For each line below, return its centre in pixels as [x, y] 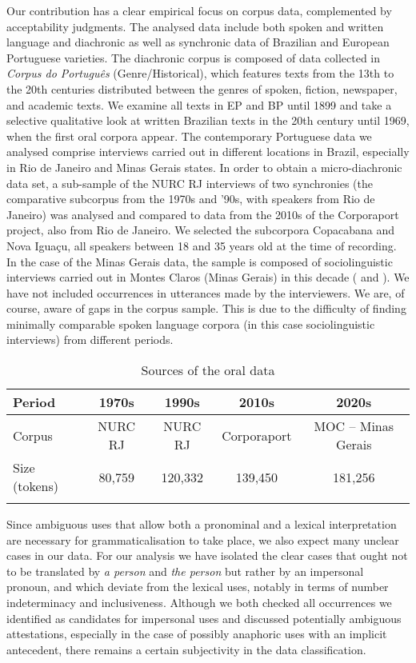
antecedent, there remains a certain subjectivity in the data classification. [186, 649]
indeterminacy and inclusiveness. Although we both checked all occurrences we [199, 603]
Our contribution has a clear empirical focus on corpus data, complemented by [199, 10]
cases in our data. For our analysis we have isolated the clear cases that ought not [207, 555]
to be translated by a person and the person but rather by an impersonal [185, 571]
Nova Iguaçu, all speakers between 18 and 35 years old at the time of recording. [202, 245]
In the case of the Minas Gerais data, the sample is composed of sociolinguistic [200, 261]
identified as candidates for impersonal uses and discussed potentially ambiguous [204, 618]
